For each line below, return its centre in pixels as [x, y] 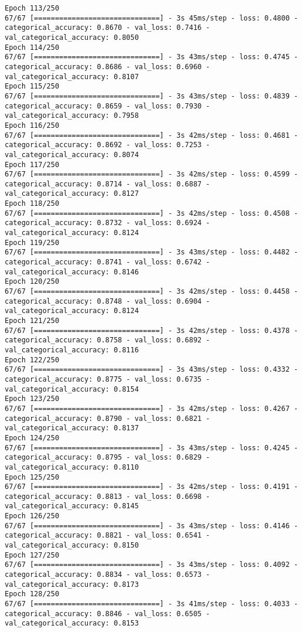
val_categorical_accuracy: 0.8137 [72, 428]
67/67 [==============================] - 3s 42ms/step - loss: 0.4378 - [152, 330]
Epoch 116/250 [32, 125]
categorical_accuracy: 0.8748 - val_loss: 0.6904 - [107, 301]
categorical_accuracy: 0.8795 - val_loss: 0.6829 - [107, 458]
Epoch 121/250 [32, 321]
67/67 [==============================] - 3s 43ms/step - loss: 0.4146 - [152, 526]
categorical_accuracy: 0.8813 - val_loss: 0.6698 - [107, 496]
